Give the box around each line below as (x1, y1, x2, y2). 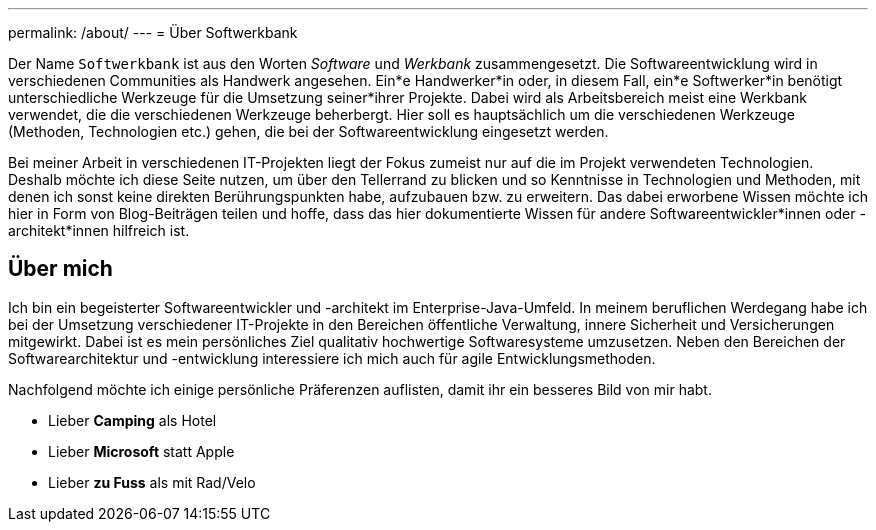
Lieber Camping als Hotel (48, 411, 217, 429)
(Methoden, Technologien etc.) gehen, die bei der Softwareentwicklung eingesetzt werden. (8, 123, 609, 140)
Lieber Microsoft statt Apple (48, 442, 235, 460)
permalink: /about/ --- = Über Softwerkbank (8, 24, 298, 41)
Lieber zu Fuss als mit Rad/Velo (48, 473, 256, 491)
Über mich (8, 256, 113, 282)
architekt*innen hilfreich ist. (8, 222, 190, 239)
